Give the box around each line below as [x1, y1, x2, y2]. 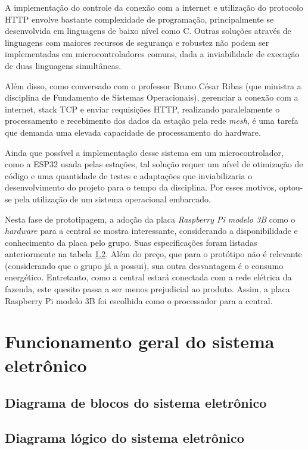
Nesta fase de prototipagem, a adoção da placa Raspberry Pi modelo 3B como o [5, 212, 295, 225]
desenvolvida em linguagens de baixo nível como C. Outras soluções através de [5, 24, 291, 37]
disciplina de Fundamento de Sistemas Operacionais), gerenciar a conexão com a [5, 91, 298, 104]
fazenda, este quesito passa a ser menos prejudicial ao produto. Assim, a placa [5, 283, 290, 295]
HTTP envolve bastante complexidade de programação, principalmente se [5, 12, 274, 25]
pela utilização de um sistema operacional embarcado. [14, 192, 211, 205]
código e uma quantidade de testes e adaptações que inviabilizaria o [5, 169, 253, 182]
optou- [279, 181, 303, 193]
